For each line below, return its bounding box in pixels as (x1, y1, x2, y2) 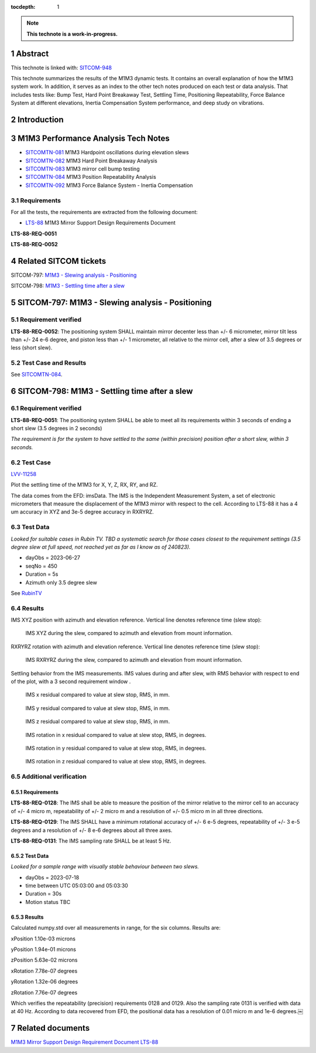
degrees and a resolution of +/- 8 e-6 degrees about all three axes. (11, 827, 173, 834)
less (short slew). (11, 344, 53, 351)
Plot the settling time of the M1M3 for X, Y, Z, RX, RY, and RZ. (11, 481, 158, 488)
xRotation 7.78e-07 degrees (11, 967, 78, 974)
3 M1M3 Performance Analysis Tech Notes (11, 134, 170, 144)
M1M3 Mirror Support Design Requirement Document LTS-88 (11, 1038, 159, 1046)
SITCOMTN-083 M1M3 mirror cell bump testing (25, 165, 140, 172)
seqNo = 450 (25, 562, 58, 569)
